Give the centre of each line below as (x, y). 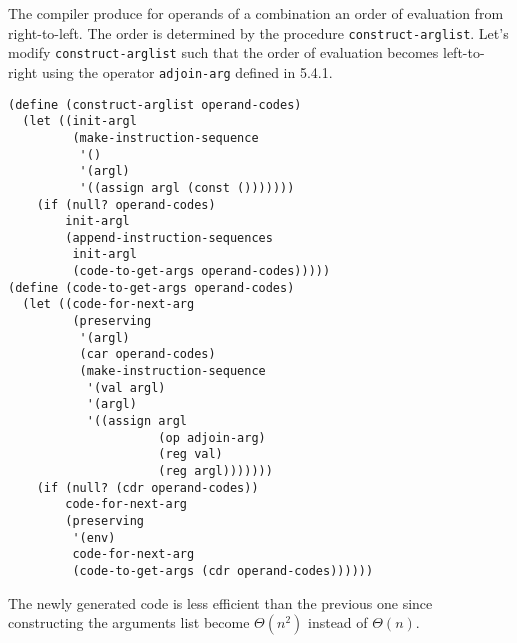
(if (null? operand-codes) (126, 204)
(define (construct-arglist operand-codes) (155, 104)
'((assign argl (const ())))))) (187, 187)
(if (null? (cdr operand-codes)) (147, 487)
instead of (337, 622)
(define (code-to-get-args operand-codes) (151, 287)
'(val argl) (126, 387)
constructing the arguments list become (129, 622)
